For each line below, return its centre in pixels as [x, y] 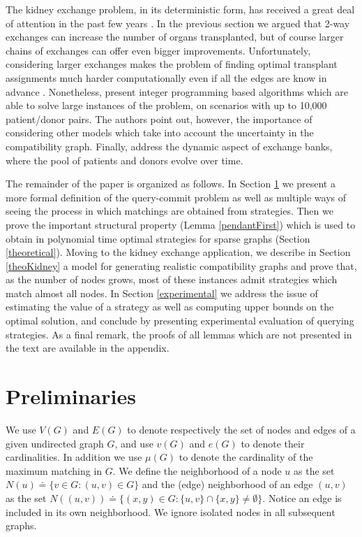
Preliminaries [71, 396]
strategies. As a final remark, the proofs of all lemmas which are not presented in [179, 334]
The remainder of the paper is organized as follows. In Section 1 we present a [171, 184]
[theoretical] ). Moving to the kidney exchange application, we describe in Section [178, 252]
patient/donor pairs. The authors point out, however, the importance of [159, 119]
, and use [134, 443]
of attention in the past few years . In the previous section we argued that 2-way [178, 23]
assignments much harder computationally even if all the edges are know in [166, 77]
